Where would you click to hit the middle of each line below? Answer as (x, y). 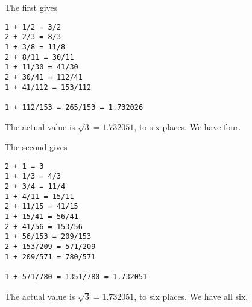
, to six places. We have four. (187, 126)
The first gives (31, 7)
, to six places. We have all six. (191, 296)
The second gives (36, 147)
